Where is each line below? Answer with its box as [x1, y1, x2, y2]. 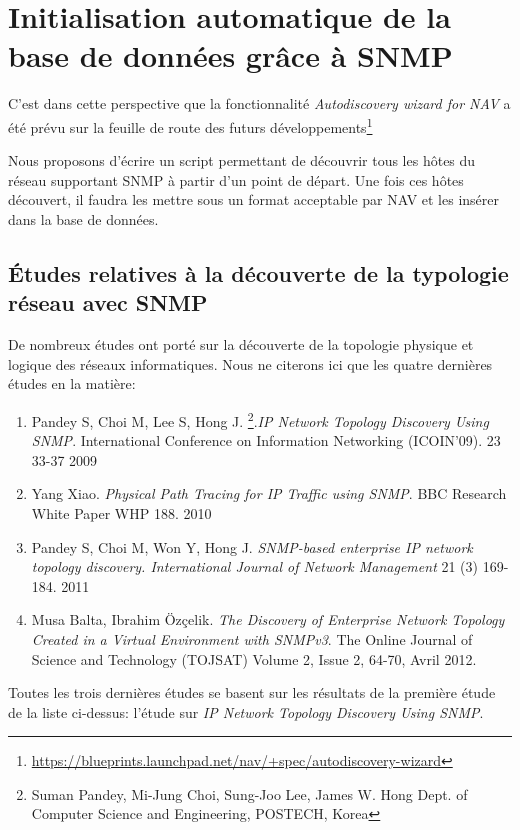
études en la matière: [8, 373, 136, 394]
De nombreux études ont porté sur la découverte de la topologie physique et [8, 334, 474, 355]
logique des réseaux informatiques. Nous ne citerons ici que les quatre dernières [8, 353, 493, 374]
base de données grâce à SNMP [8, 35, 453, 76]
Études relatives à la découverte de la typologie [8, 257, 509, 288]
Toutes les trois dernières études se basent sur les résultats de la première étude [8, 682, 496, 703]
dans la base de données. [8, 208, 159, 229]
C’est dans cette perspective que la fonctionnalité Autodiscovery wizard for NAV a [8, 93, 511, 114]
